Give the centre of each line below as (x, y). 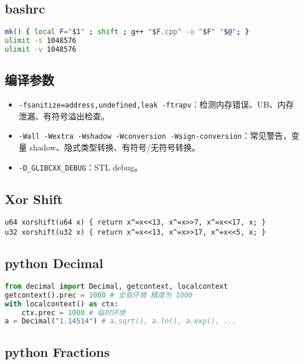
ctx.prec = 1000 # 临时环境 (74, 313)
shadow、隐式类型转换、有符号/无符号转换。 (115, 147)
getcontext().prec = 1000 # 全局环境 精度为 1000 (99, 295)
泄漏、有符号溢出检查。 (64, 116)
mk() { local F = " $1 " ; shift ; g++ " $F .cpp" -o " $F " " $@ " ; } (127, 32)
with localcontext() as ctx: (62, 304)
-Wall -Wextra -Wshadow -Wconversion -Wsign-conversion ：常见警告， (155, 136)
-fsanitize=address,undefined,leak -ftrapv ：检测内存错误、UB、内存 (156, 104)
